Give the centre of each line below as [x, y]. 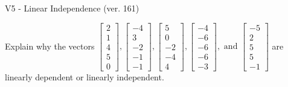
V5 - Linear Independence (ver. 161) [72, 8]
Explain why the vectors [50, 46]
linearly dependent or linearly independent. [85, 76]
